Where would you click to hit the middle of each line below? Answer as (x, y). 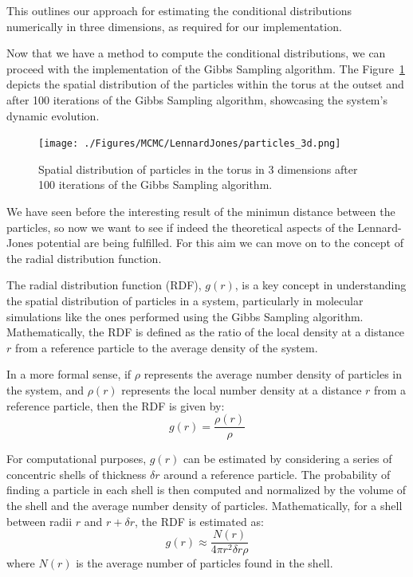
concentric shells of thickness (77, 474)
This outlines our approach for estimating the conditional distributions (179, 10)
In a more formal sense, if (69, 374)
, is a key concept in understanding (321, 285)
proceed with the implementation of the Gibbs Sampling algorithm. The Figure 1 (206, 68)
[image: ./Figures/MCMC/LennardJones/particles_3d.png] (190, 144)
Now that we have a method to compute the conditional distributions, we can (196, 53)
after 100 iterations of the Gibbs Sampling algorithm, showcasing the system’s (197, 99)
